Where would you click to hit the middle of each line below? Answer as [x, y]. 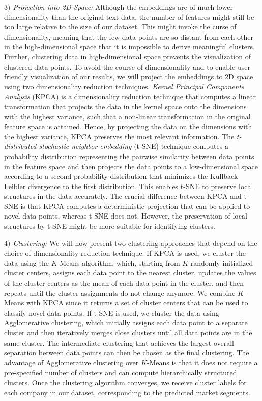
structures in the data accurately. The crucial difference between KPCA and [123, 196]
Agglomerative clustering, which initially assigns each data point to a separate [126, 322]
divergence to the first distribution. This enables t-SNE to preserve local [140, 186]
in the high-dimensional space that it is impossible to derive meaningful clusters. [129, 47]
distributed [20, 146]
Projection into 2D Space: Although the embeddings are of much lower [123, 7]
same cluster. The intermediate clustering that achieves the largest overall [119, 342]
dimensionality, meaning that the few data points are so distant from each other [129, 36]
